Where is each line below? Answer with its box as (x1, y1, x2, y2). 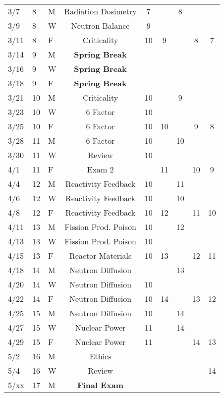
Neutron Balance (71, 20, 130, 31)
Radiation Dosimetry (64, 5, 137, 17)
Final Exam (77, 379, 124, 391)
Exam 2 (87, 164, 114, 175)
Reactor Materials (69, 250, 132, 261)
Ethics (89, 350, 112, 362)
